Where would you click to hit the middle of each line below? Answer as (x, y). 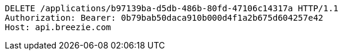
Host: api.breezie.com (58, 27)
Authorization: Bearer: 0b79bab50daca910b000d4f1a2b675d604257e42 (164, 18)
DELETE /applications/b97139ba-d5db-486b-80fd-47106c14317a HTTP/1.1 (172, 8)
